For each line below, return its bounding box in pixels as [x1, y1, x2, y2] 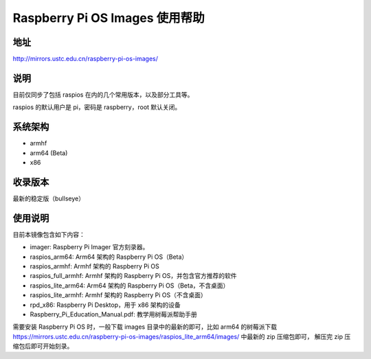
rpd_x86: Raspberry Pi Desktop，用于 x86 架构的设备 [30, 301, 181, 309]
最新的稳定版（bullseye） [12, 194, 85, 202]
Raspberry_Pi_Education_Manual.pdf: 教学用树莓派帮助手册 [30, 310, 197, 319]
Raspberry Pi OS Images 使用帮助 [12, 10, 205, 25]
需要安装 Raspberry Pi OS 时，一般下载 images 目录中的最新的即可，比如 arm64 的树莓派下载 [12, 323, 278, 331]
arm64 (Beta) [30, 148, 68, 157]
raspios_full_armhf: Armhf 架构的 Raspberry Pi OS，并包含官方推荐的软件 [30, 272, 237, 280]
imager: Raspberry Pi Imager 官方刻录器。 [30, 243, 149, 251]
